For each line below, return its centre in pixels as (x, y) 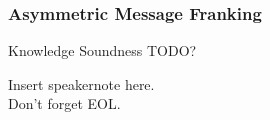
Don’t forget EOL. (64, 103)
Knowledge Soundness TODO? (102, 50)
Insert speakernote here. (81, 83)
